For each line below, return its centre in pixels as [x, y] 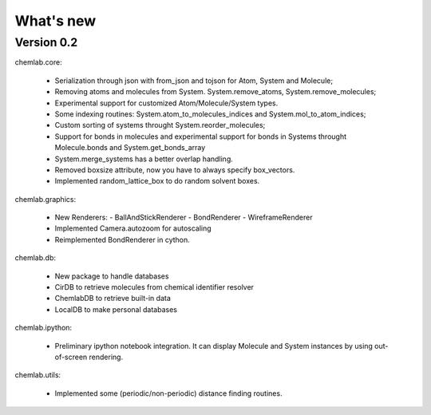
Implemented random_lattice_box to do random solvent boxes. [157, 181]
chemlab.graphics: [45, 199]
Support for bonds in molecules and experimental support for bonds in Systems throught [201, 136]
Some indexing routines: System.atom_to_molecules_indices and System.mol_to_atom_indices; [210, 114]
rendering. [106, 357]
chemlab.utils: [38, 375]
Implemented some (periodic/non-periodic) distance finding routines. [168, 393]
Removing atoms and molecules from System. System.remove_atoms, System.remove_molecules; [215, 92]
